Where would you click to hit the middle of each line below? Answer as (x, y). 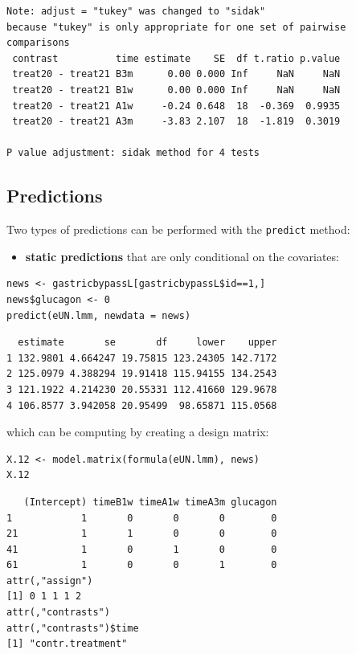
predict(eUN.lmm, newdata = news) (99, 315)
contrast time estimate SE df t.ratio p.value (176, 58)
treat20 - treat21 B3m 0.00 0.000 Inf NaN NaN (176, 74)
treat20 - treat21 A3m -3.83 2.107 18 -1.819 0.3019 (176, 122)
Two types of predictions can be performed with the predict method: (178, 229)
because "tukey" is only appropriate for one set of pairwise (176, 27)
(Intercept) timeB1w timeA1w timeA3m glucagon (150, 502)
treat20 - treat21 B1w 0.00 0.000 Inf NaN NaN (176, 90)
